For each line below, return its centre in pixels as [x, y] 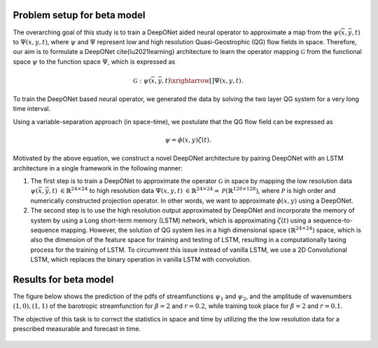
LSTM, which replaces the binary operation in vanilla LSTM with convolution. [141, 260]
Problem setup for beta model [79, 15]
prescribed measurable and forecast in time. [77, 329]
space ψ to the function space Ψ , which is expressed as [94, 61]
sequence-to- [333, 220]
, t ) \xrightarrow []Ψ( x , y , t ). [203, 80]
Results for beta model [63, 280]
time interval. [32, 109]
